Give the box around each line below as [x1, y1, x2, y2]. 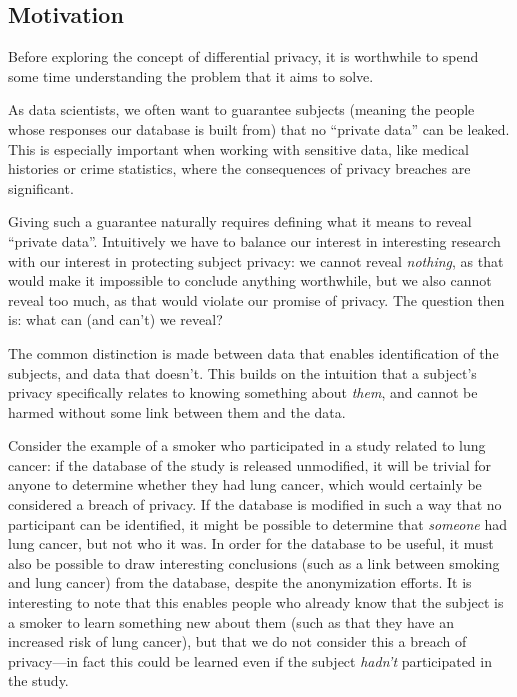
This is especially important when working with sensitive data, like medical [8, 138, 469, 159]
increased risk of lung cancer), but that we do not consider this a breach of [8, 631, 467, 652]
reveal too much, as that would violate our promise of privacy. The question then [8, 289, 505, 310]
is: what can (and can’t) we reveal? [8, 309, 223, 330]
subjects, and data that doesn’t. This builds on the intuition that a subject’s [8, 362, 477, 383]
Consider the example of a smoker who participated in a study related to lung [8, 435, 486, 456]
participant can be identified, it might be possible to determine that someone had [8, 513, 508, 534]
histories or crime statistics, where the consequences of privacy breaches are [8, 158, 471, 179]
